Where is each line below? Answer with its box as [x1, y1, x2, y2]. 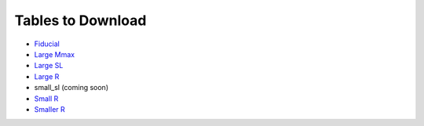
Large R [34, 71, 60, 81]
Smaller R [34, 104, 66, 113]
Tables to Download [14, 12, 147, 29]
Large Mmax [34, 49, 75, 59]
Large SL [34, 61, 64, 70]
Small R [34, 94, 59, 103]
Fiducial [34, 39, 60, 49]
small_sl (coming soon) [34, 83, 109, 92]
